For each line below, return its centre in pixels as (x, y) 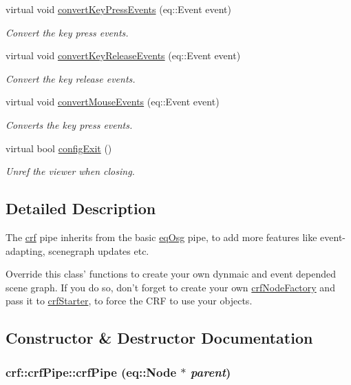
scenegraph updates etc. (99, 250)
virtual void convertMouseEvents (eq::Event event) (113, 102)
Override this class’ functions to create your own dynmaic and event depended (171, 274)
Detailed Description (81, 208)
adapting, (25, 250)
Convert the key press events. (67, 32)
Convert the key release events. (71, 78)
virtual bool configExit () (59, 148)
